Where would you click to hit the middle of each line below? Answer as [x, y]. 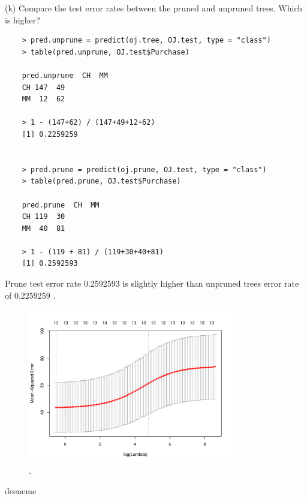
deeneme [21, 490]
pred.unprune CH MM [65, 75]
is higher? [22, 19]
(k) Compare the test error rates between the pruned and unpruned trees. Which [153, 8]
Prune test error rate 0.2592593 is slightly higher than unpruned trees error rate [152, 283]
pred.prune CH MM [61, 205]
